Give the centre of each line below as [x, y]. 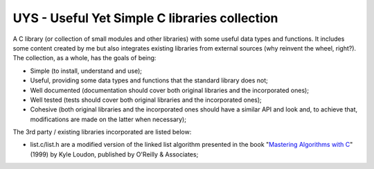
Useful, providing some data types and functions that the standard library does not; [149, 80]
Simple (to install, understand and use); [86, 71]
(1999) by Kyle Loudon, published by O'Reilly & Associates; [114, 154]
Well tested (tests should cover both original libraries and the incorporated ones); [146, 100]
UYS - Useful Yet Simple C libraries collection [145, 18]
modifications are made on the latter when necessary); [108, 119]
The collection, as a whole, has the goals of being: [84, 58]
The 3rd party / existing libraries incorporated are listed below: [102, 132]
